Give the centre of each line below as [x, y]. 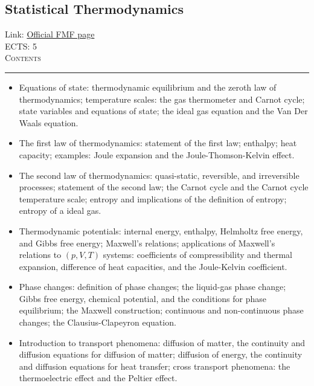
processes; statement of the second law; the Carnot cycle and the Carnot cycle [164, 187]
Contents [23, 58]
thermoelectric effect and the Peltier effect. [98, 378]
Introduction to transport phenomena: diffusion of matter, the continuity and [162, 342]
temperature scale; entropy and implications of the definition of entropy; [153, 198]
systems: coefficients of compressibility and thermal [197, 255]
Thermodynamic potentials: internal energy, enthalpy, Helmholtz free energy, [161, 230]
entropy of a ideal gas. [60, 211]
